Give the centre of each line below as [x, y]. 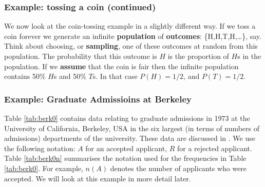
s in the [249, 56]
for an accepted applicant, [126, 148]
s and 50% [70, 76]
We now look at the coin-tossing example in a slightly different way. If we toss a [130, 26]
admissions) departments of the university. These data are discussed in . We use [130, 138]
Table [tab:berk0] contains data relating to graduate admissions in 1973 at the [127, 118]
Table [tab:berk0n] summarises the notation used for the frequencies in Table [125, 158]
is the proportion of [198, 56]
